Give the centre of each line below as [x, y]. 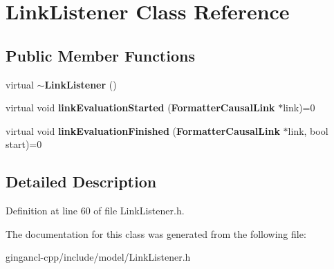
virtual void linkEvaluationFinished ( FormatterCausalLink [143, 130]
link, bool [308, 130]
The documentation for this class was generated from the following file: [156, 233]
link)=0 [299, 108]
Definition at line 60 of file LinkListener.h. [95, 211]
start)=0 [24, 144]
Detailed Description [81, 182]
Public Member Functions [100, 55]
